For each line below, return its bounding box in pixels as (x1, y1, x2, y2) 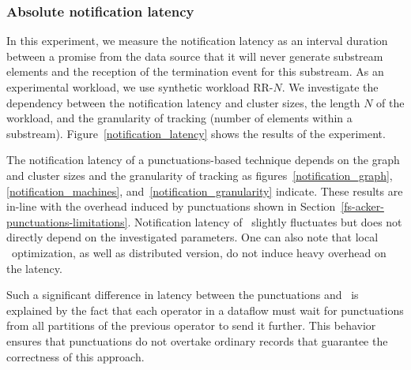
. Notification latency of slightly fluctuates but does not (127, 213, 402, 230)
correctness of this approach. (6, 348, 145, 364)
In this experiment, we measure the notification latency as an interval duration (6, 32, 388, 49)
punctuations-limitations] (6, 213, 128, 230)
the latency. (6, 260, 62, 276)
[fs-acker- (341, 198, 384, 215)
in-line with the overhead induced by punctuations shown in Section (6, 198, 336, 215)
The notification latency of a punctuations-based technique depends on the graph (6, 151, 400, 168)
